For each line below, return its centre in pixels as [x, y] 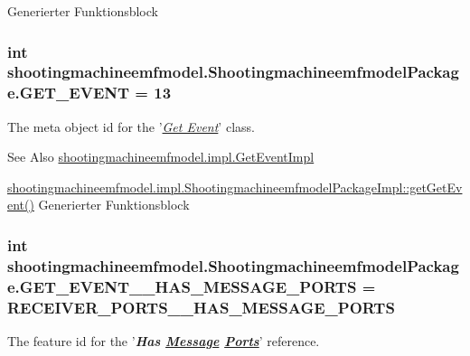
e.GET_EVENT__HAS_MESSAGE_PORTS [182, 286]
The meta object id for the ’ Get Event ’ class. [131, 126]
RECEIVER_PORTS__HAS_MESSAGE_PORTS [201, 307]
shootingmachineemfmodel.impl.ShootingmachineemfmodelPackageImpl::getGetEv [235, 187]
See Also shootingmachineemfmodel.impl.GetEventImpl [161, 157]
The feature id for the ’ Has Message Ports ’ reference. [164, 341]
